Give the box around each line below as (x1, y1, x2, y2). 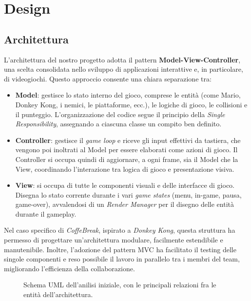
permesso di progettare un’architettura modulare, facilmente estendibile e (4, 235, 223, 245)
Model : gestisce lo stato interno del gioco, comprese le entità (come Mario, (15, 90, 241, 100)
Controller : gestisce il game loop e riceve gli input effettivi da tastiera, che (15, 135, 241, 145)
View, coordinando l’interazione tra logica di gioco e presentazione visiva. (15, 163, 234, 174)
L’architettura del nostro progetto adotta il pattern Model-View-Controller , (4, 54, 241, 64)
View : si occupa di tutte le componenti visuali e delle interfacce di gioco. (15, 180, 235, 190)
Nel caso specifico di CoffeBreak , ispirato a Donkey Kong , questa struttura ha (4, 225, 235, 235)
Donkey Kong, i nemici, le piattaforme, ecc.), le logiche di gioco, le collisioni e (15, 99, 248, 109)
